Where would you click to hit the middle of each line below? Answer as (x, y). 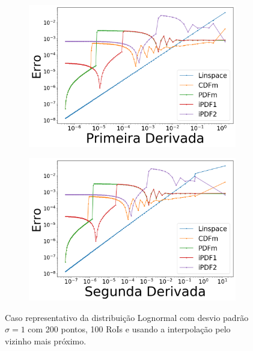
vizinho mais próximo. (46, 341)
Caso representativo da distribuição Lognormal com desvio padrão (127, 317)
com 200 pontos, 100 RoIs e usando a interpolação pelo (129, 329)
